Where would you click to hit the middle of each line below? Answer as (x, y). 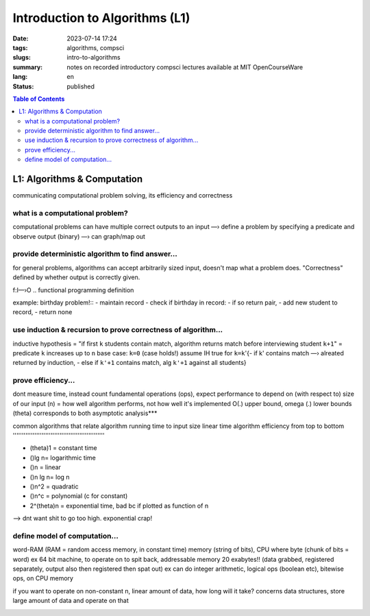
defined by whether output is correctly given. (76, 277)
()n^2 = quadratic (54, 486)
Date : (21, 38)
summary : (28, 67)
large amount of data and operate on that (71, 601)
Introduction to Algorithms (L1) (101, 18)
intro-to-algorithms (94, 58)
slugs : (22, 58)
